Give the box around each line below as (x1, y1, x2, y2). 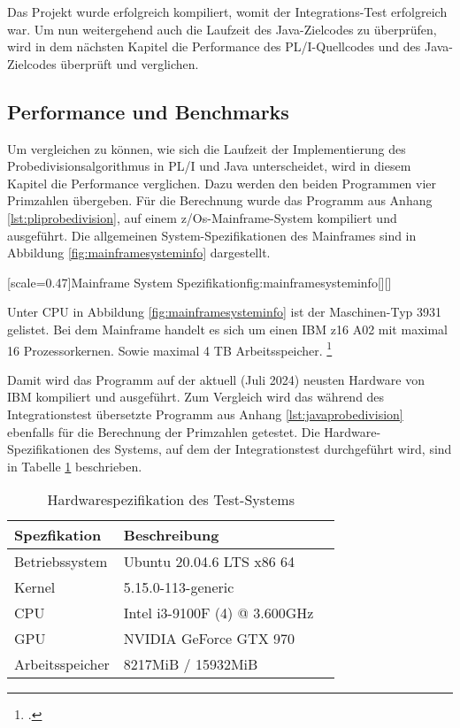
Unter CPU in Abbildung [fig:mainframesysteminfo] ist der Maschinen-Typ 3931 (7, 303, 442, 321)
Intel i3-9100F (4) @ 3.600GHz (123, 602, 314, 624)
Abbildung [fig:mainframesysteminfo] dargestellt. (7, 243, 271, 262)
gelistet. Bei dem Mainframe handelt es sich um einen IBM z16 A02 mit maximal (7, 319, 448, 338)
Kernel (14, 577, 56, 598)
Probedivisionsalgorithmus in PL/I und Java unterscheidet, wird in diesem (7, 157, 411, 175)
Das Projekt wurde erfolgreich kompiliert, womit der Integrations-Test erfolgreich (7, 3, 448, 20)
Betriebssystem (14, 551, 108, 572)
